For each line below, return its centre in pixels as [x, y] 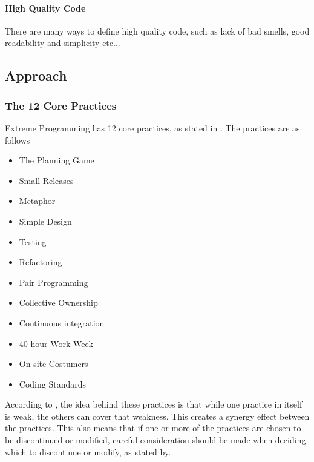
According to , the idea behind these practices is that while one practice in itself [154, 404]
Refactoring [41, 262]
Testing [33, 241]
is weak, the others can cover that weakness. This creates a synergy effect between [157, 416]
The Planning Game [57, 160]
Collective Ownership [58, 302]
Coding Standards [53, 384]
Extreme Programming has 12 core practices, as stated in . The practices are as [152, 127]
